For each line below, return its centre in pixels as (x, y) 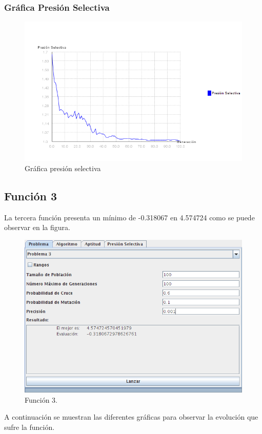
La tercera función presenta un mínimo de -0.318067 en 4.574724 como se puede (129, 217)
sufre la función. (29, 427)
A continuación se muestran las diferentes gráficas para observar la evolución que (131, 417)
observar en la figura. (37, 227)
